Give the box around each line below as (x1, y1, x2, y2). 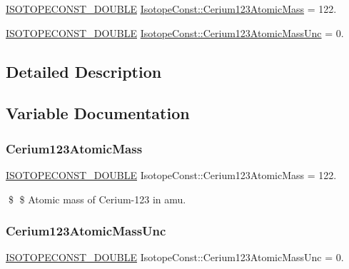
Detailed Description (6, 60, 162, 82)
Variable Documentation (6, 102, 190, 124)
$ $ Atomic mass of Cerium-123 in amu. (8, 191, 186, 206)
